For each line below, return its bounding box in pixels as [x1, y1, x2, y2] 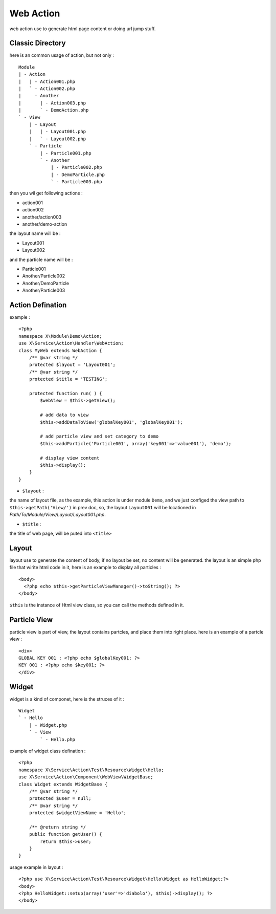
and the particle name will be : [9, 256, 73, 263]
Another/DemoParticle [22, 280, 69, 286]
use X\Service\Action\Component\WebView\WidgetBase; [18, 774, 153, 780]
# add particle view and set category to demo [40, 433, 159, 440]
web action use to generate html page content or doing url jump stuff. [9, 26, 156, 32]
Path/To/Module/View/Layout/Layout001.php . [9, 512, 106, 518]
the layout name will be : [9, 230, 61, 236]
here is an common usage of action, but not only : [9, 52, 114, 58]
